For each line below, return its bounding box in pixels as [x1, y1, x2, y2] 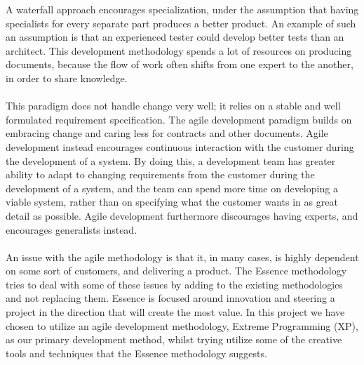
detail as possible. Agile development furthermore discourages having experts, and [6, 208, 358, 223]
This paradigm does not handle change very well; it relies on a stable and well [6, 98, 341, 113]
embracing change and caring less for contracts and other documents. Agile [6, 126, 328, 140]
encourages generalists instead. [6, 222, 137, 237]
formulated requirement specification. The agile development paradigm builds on [6, 112, 352, 126]
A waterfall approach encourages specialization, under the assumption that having [6, 2, 359, 16]
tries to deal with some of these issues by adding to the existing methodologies [6, 277, 343, 291]
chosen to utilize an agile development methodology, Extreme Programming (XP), [6, 318, 358, 333]
